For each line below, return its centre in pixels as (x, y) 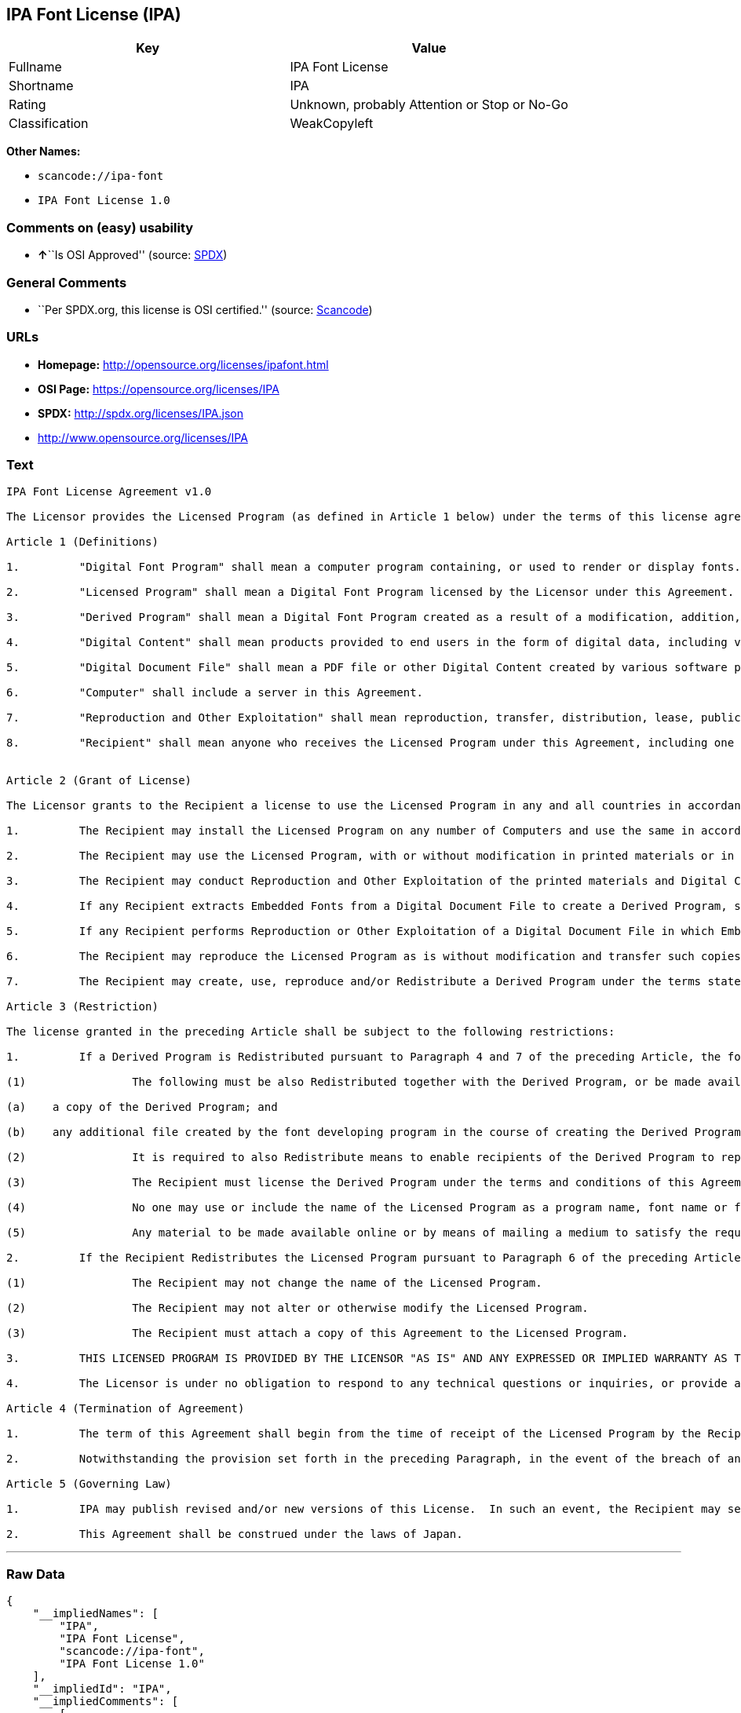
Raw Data (36, 1574)
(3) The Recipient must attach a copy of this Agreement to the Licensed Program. (318, 1333)
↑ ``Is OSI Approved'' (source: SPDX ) (133, 255)
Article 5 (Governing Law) (89, 1484)
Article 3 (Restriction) (82, 1007)
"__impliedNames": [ (95, 1614)
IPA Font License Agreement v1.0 (109, 492)
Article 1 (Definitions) (82, 542)
